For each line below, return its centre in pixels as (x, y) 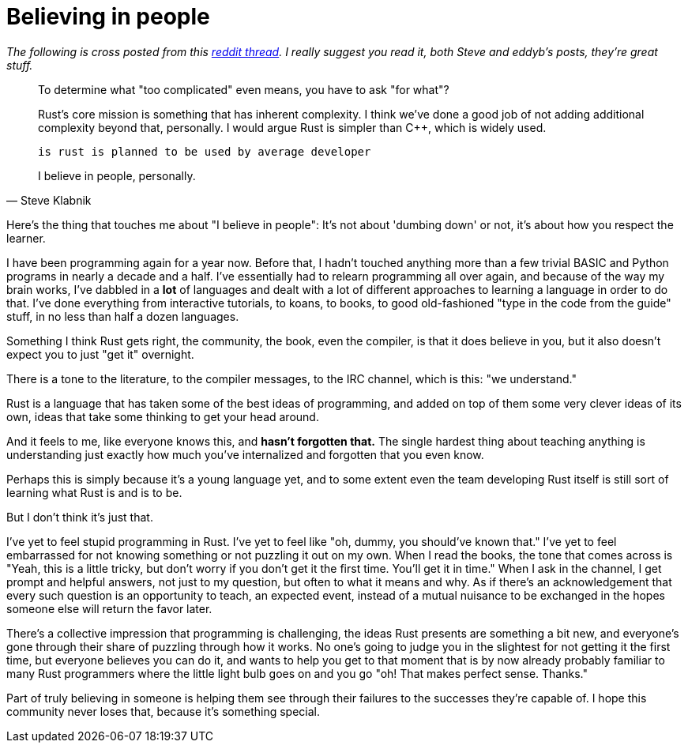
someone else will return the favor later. (109, 608)
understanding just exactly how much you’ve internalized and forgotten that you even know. (245, 454)
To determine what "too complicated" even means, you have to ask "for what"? (244, 89)
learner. (26, 238)
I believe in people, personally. (117, 175)
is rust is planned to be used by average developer (205, 151)
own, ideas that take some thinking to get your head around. (163, 416)
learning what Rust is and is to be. (94, 492)
